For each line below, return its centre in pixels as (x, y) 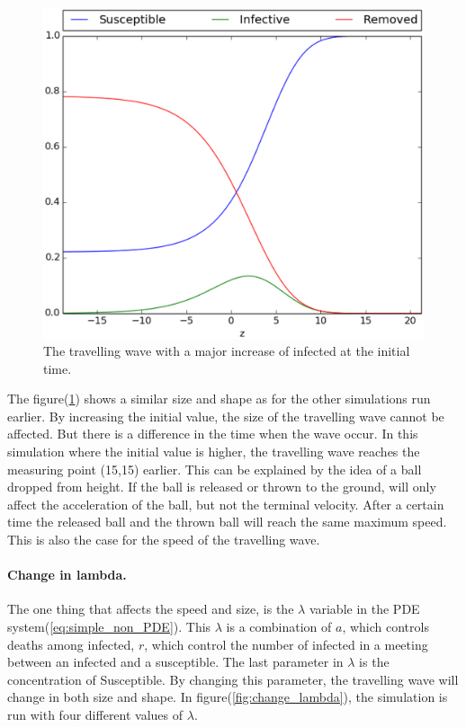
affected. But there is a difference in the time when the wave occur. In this (213, 434)
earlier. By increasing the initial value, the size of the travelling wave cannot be (226, 416)
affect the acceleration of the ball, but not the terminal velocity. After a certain (226, 504)
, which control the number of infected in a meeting (286, 644)
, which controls (385, 627)
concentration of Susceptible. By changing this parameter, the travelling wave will (233, 679)
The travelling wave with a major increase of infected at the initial (227, 351)
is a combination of (279, 627)
